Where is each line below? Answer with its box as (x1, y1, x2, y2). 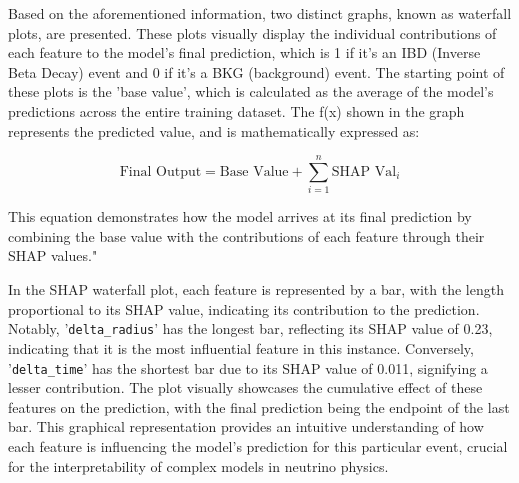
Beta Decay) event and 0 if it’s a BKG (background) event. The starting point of (8, 61, 505, 82)
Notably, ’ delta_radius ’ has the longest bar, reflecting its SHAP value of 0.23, (8, 318, 493, 339)
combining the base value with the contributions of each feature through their (8, 225, 485, 246)
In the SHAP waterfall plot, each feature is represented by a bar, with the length (8, 279, 504, 300)
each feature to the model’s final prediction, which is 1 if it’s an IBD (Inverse (8, 42, 481, 63)
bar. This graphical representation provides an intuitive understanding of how (8, 416, 484, 437)
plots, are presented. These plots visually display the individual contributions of (8, 22, 497, 43)
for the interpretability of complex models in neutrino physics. (8, 455, 389, 476)
